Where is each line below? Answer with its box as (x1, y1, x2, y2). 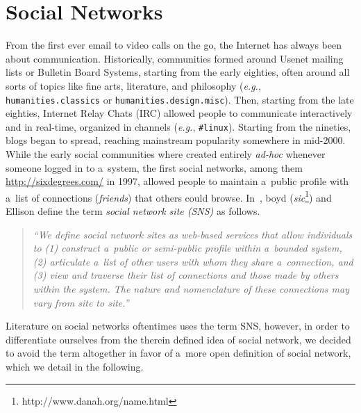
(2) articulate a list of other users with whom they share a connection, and (33, 254, 353, 268)
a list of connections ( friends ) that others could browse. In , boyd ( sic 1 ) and (6, 188, 332, 204)
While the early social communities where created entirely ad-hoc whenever (6, 147, 326, 161)
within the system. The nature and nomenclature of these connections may (33, 282, 349, 295)
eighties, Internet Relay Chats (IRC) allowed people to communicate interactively (6, 106, 353, 120)
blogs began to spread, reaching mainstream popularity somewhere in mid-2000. (6, 133, 346, 147)
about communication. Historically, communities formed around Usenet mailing (6, 51, 344, 65)
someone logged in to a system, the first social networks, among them (6, 160, 303, 175)
